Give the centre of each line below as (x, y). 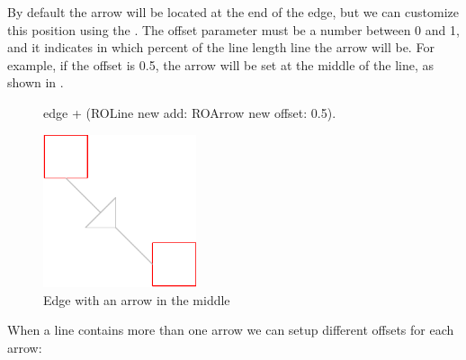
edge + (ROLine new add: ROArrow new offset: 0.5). (190, 112)
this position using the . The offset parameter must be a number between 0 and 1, (233, 29)
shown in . (36, 82)
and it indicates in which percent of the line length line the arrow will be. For (221, 47)
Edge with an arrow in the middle (137, 299)
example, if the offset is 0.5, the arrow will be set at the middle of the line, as (220, 64)
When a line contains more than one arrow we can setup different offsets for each (231, 330)
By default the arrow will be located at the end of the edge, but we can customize (233, 12)
